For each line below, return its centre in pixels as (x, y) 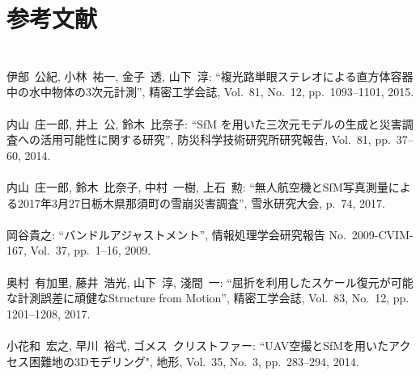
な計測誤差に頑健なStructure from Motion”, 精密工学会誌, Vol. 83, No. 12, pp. (208, 298)
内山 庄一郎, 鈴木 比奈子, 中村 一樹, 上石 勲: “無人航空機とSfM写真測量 (197, 187)
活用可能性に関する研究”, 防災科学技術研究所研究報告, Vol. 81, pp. (215, 139)
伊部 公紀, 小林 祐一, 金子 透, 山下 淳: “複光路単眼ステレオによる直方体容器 (210, 76)
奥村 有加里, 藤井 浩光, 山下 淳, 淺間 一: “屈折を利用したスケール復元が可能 (210, 282)
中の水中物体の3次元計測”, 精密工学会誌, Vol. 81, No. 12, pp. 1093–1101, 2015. (210, 92)
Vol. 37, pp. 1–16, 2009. (91, 250)
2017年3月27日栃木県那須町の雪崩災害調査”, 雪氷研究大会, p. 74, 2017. (201, 202)
